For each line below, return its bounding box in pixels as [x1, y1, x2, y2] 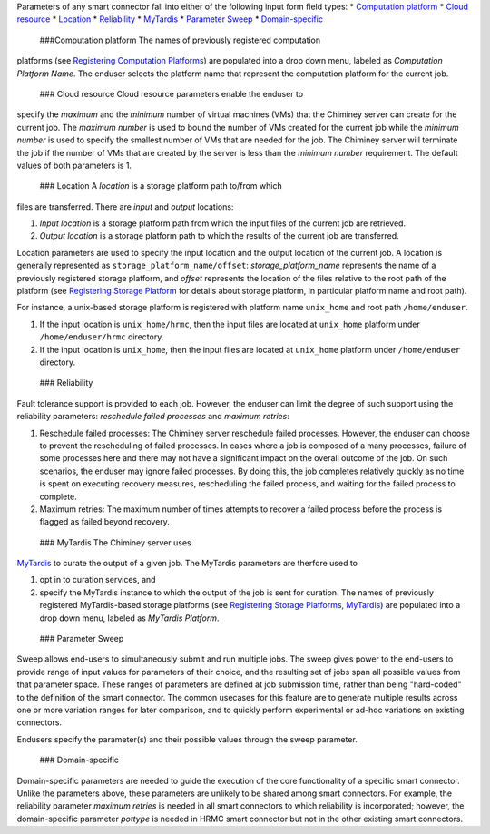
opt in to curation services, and [39, 574, 156, 585]
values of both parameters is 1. [16, 160, 132, 171]
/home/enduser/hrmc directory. [39, 331, 164, 342]
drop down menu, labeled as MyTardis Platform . [39, 613, 220, 623]
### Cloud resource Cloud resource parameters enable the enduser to [39, 88, 304, 99]
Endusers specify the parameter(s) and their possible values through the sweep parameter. [16, 733, 358, 744]
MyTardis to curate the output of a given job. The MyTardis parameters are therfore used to [16, 558, 358, 569]
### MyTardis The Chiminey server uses [39, 536, 192, 548]
